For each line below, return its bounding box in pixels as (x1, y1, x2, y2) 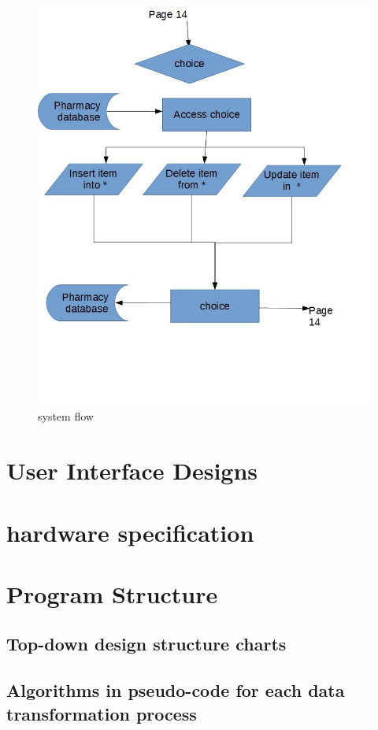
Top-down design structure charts (6, 632, 287, 656)
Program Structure (6, 577, 218, 610)
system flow (38, 408, 94, 424)
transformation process (6, 701, 197, 725)
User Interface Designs (6, 454, 258, 487)
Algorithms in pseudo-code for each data (6, 678, 345, 702)
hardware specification (6, 516, 254, 548)
